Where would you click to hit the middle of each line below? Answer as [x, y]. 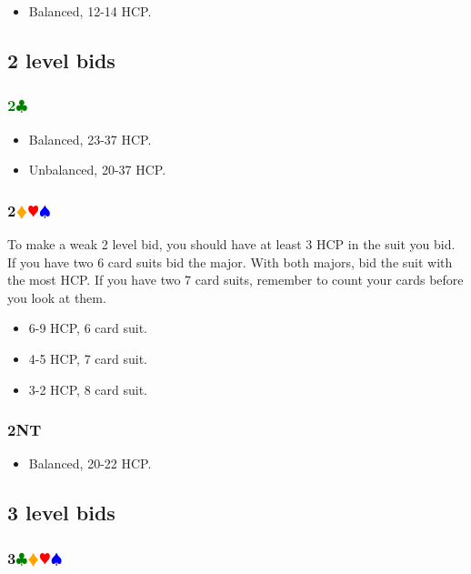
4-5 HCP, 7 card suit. [88, 358]
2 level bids [61, 60]
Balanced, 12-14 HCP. [90, 11]
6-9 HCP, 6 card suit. [88, 328]
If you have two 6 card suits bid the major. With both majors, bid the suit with [230, 262]
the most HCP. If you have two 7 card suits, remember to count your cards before [235, 280]
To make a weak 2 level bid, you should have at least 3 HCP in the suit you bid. [231, 244]
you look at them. [57, 297]
